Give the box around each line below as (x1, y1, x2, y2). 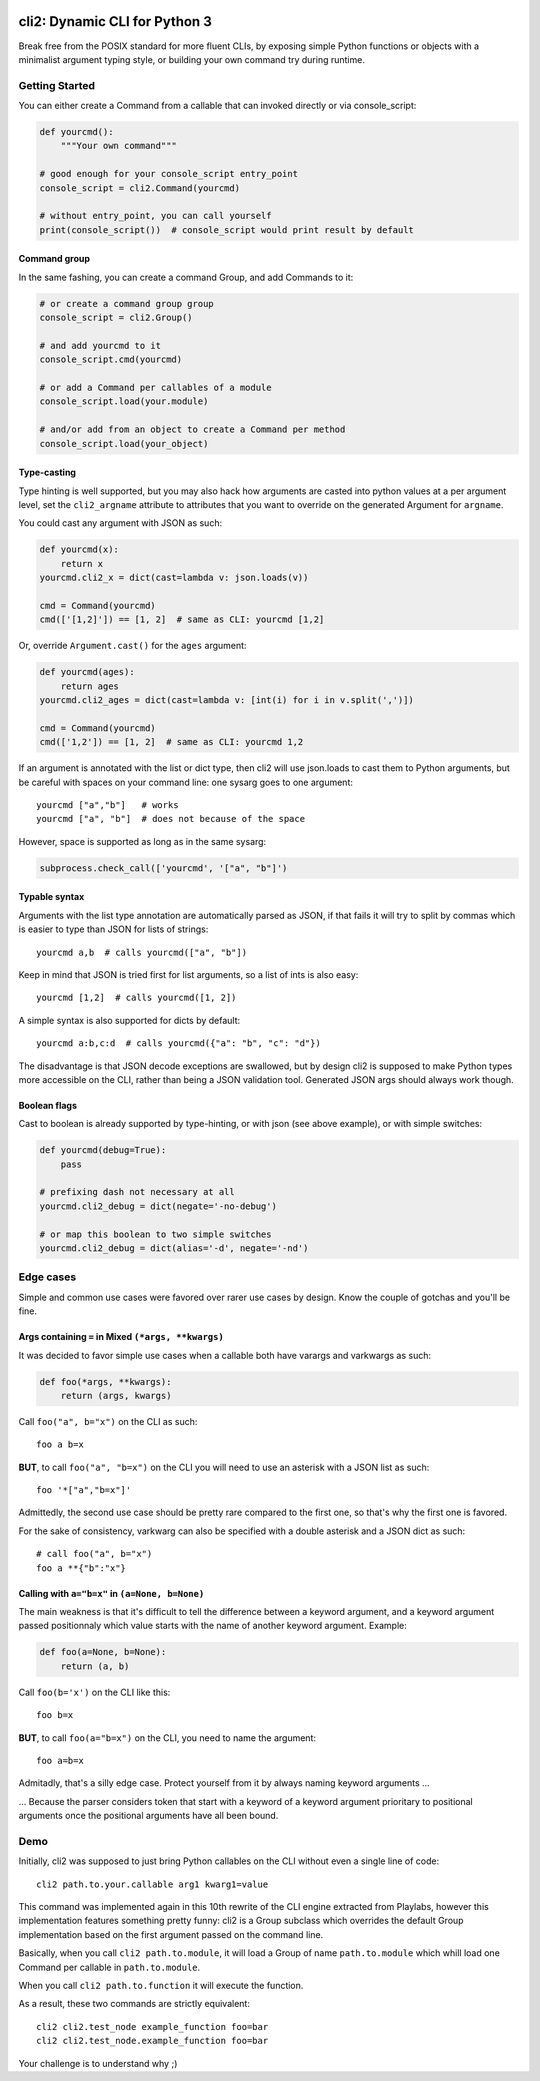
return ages (60, 680, 120, 692)
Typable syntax (18, 891, 85, 903)
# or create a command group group (39, 298, 214, 309)
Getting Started (18, 78, 95, 92)
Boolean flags (18, 1099, 78, 1111)
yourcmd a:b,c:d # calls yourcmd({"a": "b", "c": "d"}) (36, 1038, 322, 1049)
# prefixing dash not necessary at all (39, 1186, 235, 1198)
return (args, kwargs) (60, 1390, 172, 1401)
